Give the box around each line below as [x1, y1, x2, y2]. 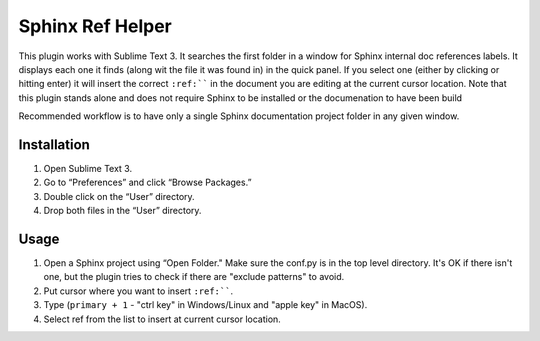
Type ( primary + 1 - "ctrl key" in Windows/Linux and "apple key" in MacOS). [43, 299, 368, 311]
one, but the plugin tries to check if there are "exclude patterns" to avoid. [43, 271, 345, 283]
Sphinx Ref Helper [18, 15, 172, 37]
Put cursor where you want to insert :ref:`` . [43, 285, 234, 297]
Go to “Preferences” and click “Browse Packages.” [43, 176, 252, 189]
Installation [18, 136, 90, 153]
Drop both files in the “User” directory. [43, 205, 202, 217]
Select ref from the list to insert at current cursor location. [43, 313, 282, 325]
